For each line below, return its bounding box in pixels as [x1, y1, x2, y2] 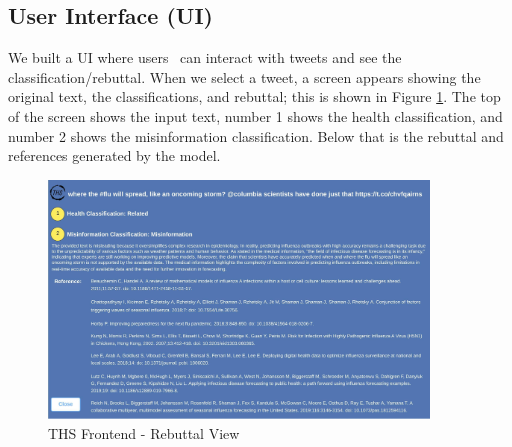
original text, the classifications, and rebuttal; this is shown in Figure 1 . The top [8, 86, 501, 107]
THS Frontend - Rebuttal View [48, 422, 240, 443]
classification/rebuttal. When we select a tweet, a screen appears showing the [8, 66, 481, 87]
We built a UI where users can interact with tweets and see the [8, 47, 402, 68]
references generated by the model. [8, 145, 221, 166]
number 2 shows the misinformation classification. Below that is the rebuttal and [8, 125, 504, 146]
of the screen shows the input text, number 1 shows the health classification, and [8, 105, 503, 126]
